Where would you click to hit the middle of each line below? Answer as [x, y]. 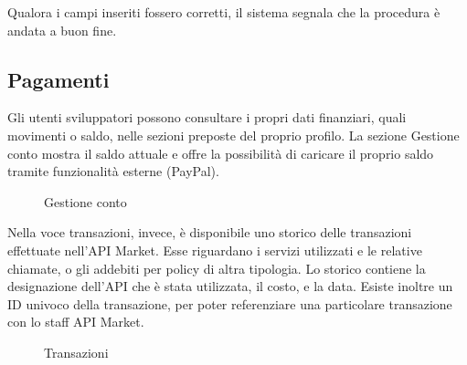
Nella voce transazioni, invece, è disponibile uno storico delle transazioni [210, 232]
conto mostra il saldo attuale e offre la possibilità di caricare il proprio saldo [221, 153]
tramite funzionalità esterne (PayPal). [113, 171]
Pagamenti [58, 79]
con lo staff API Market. [76, 322]
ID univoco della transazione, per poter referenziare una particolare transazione [230, 303]
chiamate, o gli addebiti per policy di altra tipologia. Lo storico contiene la [217, 268]
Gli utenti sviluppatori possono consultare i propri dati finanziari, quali [207, 117]
